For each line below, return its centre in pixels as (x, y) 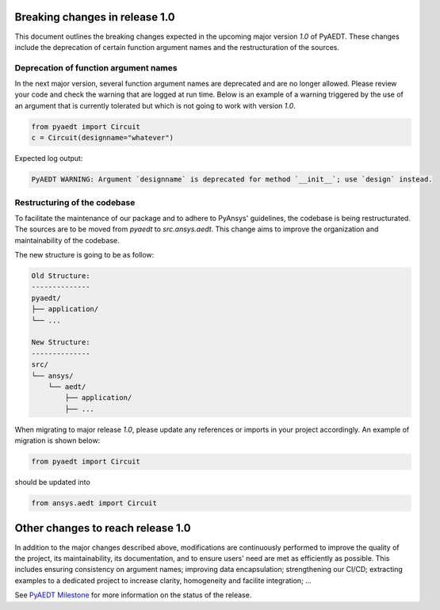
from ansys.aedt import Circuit (94, 503)
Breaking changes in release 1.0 (95, 17)
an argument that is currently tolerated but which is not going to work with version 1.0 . (155, 105)
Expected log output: (49, 158)
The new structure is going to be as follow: (84, 255)
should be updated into (52, 482)
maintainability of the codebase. (67, 240)
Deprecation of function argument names (96, 67)
